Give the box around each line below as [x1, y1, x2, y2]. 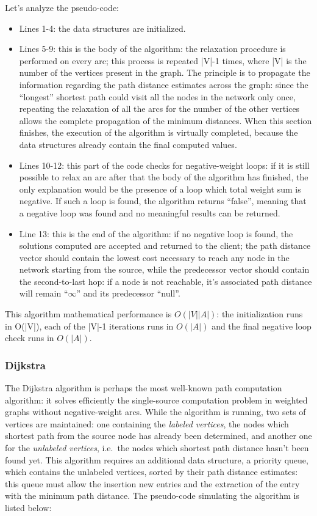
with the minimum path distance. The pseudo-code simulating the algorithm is [5, 489, 299, 502]
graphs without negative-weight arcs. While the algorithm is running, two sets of [5, 405, 306, 418]
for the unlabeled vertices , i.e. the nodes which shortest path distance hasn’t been [5, 441, 309, 454]
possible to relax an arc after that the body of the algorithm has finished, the [19, 171, 308, 183]
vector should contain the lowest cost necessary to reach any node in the [19, 251, 290, 264]
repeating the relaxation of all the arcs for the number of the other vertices [19, 102, 300, 115]
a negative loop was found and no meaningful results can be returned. [19, 206, 280, 219]
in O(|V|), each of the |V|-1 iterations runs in [5, 319, 174, 332]
